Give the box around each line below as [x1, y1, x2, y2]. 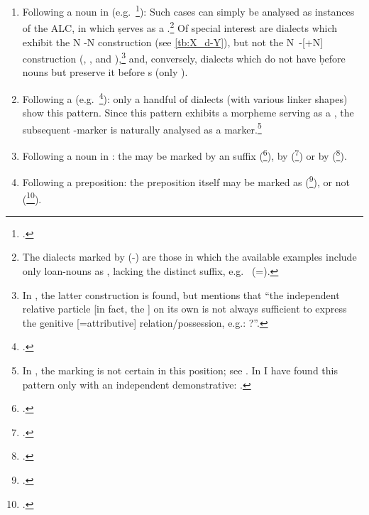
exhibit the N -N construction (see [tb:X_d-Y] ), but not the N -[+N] [22, 34, 324, 49]
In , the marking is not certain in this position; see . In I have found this [22, 362, 338, 377]
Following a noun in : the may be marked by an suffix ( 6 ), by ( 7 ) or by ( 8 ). [22, 146, 347, 163]
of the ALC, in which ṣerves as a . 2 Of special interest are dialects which [22, 18, 338, 35]
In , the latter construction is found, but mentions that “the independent [22, 287, 340, 302]
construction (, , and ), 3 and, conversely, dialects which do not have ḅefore [22, 49, 346, 65]
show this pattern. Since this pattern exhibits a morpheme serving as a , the [22, 105, 354, 120]
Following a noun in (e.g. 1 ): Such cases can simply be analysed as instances [22, 2, 355, 18]
